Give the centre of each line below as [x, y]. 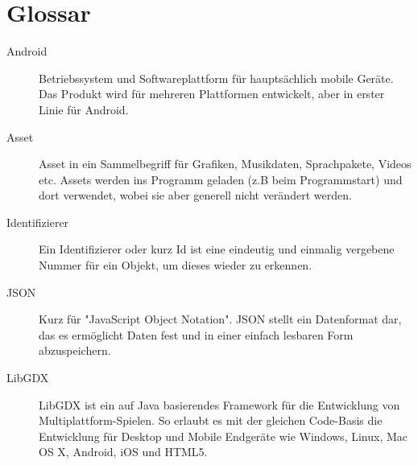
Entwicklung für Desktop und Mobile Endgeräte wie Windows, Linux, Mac [223, 436]
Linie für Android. [84, 109]
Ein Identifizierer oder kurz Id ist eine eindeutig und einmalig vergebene [217, 249]
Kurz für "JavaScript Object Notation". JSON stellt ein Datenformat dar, [220, 319]
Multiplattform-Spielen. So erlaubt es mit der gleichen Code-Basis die [211, 420]
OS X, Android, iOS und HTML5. [123, 452]
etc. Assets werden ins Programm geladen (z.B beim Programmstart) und [221, 179]
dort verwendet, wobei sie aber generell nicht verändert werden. [195, 195]
